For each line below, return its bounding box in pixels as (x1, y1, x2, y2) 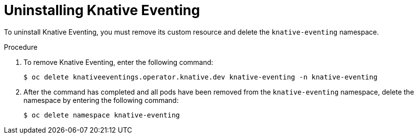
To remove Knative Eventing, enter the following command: (23, 58, 213, 66)
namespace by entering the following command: (23, 96, 179, 104)
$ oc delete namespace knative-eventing (23, 111, 180, 119)
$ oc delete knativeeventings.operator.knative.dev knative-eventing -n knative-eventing (23, 73, 377, 81)
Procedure (4, 42, 38, 51)
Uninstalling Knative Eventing (4, 2, 200, 19)
